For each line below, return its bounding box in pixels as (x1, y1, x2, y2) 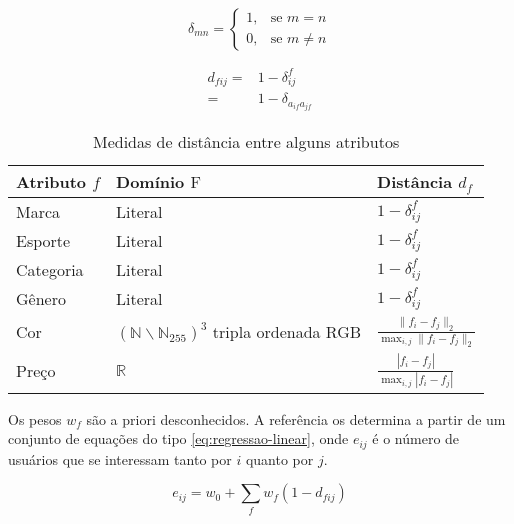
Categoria (16, 258, 84, 282)
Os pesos (8, 408, 62, 429)
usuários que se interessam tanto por (8, 448, 232, 469)
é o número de (372, 428, 460, 449)
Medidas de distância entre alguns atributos (92, 130, 400, 154)
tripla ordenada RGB (212, 320, 362, 344)
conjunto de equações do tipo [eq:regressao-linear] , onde (8, 428, 349, 449)
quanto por (245, 448, 314, 469)
